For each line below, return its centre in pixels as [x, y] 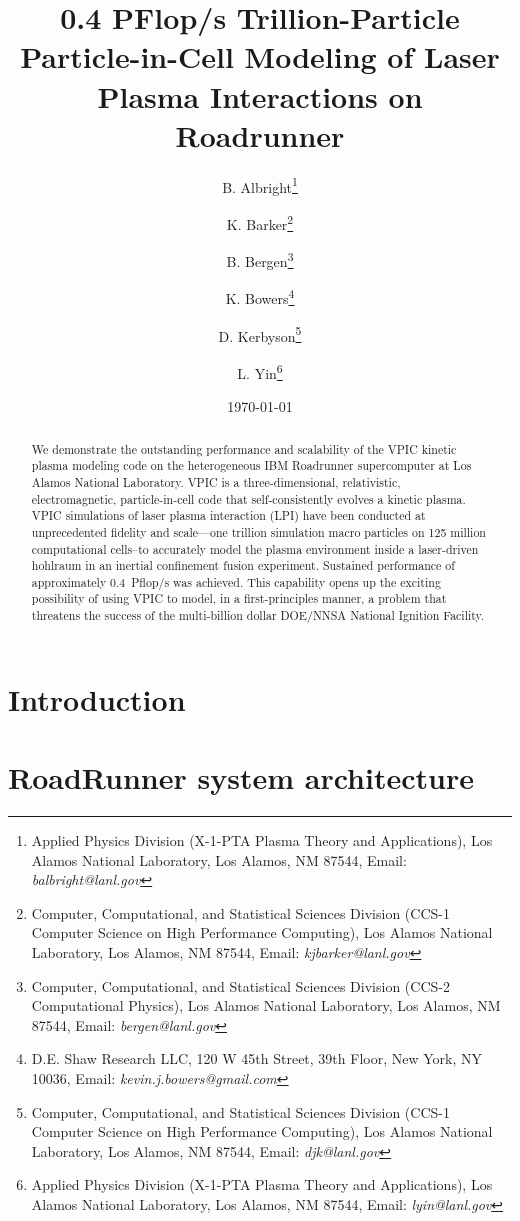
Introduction [97, 698]
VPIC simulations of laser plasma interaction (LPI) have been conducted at [228, 515]
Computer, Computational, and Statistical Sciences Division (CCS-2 [240, 985]
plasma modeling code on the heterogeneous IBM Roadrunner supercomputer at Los [251, 465]
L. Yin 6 [260, 371]
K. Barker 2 [260, 222]
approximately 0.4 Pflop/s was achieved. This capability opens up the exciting [236, 581]
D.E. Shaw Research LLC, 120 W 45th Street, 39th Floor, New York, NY [256, 1058]
